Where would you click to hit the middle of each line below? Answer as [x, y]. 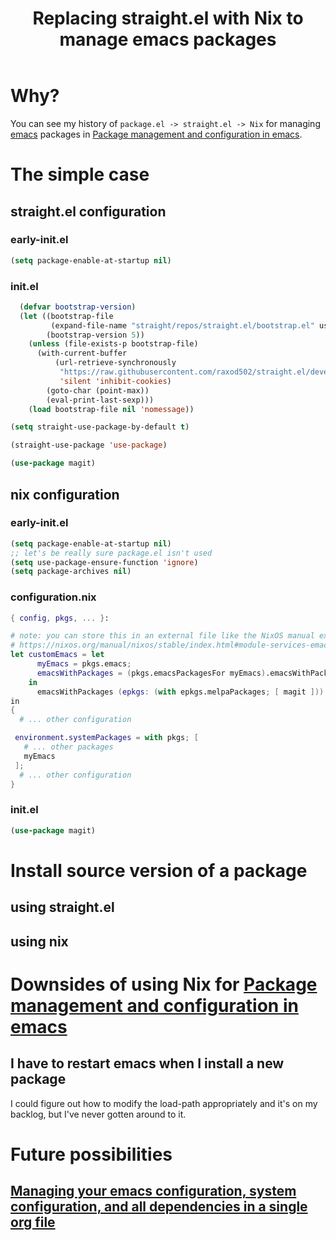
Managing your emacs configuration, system [153, 1191]
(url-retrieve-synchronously [115, 363]
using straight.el [62, 907]
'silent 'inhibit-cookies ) [115, 381]
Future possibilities [91, 1154]
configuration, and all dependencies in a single [159, 1207]
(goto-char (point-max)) [98, 390]
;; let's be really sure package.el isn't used [111, 553]
